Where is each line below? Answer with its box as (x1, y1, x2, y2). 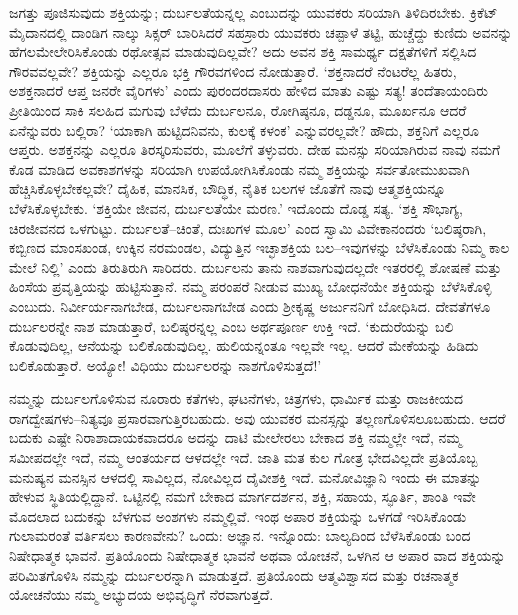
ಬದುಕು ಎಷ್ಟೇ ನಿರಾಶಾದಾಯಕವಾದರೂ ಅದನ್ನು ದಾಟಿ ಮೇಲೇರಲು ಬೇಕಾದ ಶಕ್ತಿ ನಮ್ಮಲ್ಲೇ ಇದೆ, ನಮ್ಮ (9, 427, 462, 448)
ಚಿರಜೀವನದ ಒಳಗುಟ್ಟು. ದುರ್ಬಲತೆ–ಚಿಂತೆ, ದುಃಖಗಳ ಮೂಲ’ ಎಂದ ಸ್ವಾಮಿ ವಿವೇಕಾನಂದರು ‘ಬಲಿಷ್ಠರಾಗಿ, (9, 217, 487, 238)
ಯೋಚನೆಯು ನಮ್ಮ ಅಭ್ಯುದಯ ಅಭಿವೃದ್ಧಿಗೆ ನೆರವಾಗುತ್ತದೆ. (9, 584, 274, 605)
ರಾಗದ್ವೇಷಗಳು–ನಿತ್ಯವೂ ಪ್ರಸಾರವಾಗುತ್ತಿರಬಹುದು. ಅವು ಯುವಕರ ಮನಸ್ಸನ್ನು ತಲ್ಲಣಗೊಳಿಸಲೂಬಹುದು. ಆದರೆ (9, 407, 506, 428)
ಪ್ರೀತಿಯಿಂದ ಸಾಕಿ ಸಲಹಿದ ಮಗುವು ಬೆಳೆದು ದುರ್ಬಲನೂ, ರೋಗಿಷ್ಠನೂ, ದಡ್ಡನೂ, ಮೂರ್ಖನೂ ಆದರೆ (9, 99, 467, 120)
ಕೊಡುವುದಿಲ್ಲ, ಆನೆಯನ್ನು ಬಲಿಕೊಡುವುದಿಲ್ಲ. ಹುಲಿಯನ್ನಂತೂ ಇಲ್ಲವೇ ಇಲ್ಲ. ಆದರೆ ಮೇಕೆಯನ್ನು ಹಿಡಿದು (9, 335, 479, 356)
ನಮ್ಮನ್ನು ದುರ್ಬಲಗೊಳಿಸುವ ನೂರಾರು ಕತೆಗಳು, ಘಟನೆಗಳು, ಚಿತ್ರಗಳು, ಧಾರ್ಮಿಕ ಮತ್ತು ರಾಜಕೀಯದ (9, 388, 464, 409)
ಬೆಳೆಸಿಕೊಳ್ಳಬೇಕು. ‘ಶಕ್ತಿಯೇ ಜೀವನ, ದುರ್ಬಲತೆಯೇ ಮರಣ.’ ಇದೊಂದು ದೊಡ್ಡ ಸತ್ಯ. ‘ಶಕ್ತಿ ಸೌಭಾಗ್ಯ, (9, 197, 463, 218)
